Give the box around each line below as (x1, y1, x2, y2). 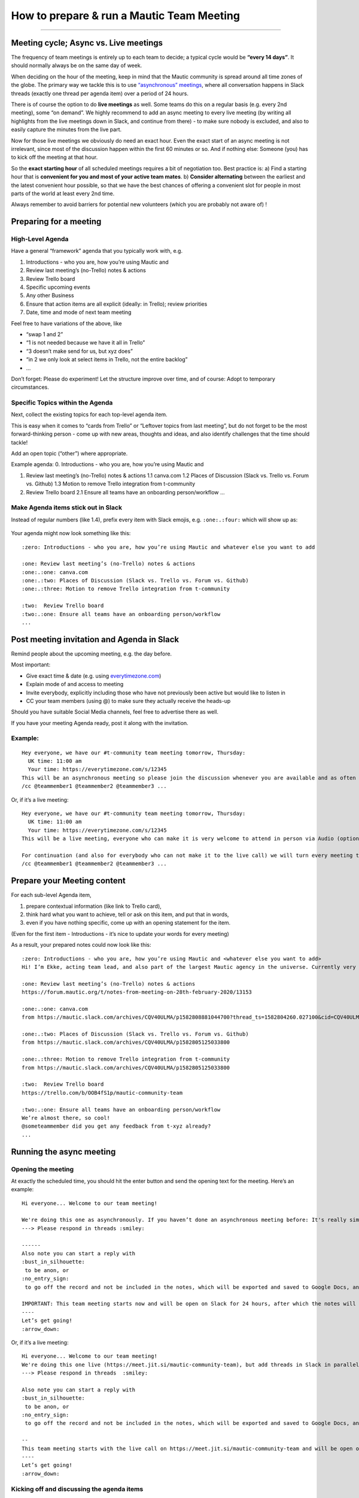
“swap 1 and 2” (26, 330, 63, 338)
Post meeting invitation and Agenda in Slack (11, 634, 180, 644)
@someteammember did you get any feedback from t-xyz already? (22, 1123, 211, 1129)
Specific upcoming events (26, 283, 91, 291)
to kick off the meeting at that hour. (11, 153, 98, 161)
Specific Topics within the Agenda (11, 398, 113, 407)
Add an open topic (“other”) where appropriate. (11, 450, 128, 457)
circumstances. (11, 383, 49, 391)
